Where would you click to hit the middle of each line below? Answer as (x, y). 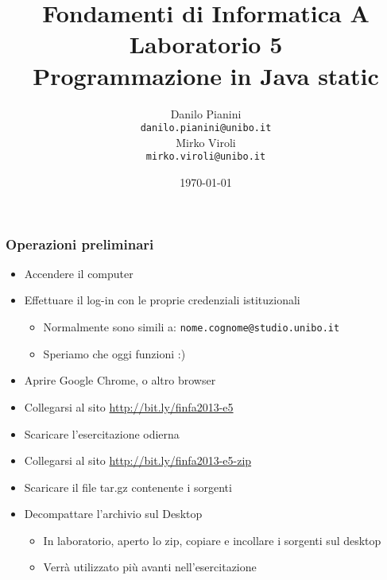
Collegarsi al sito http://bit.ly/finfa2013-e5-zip (138, 460)
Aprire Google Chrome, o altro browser (120, 380)
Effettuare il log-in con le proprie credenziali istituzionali (162, 300)
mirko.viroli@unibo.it (206, 157)
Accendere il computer (79, 273)
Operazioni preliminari (80, 244)
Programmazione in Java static (206, 75)
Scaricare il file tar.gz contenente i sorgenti (128, 487)
